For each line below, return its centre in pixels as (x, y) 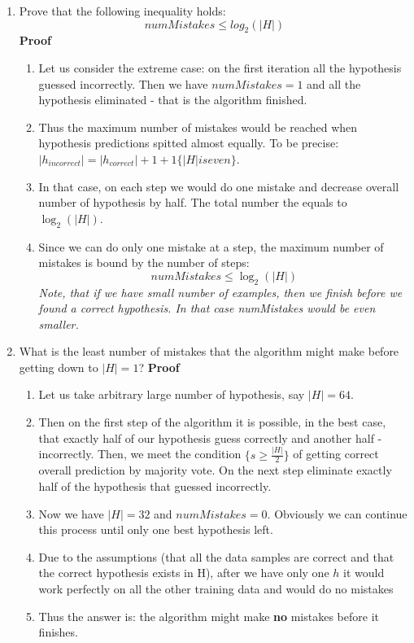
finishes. (58, 632)
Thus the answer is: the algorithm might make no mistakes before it (209, 616)
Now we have (71, 513)
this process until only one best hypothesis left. (156, 529)
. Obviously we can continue (337, 513)
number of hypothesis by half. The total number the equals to (193, 202)
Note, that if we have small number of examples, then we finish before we (220, 292)
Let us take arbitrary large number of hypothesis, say (172, 394)
